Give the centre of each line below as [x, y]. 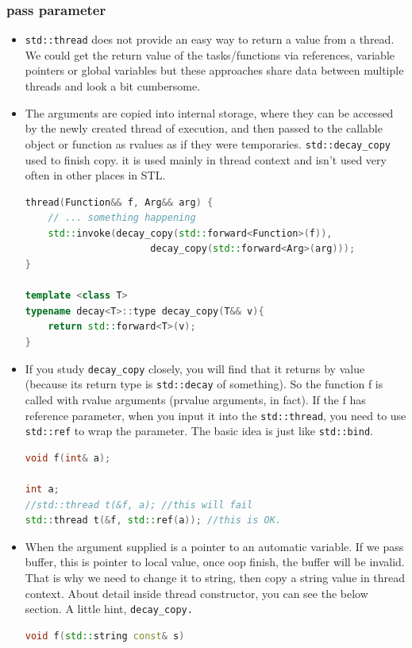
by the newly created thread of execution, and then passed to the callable [204, 128]
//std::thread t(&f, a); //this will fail [139, 505]
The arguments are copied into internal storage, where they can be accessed [209, 112]
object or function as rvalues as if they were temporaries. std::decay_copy [208, 143]
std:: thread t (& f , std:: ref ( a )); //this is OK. [153, 521]
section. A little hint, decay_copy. [109, 609]
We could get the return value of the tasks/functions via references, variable [210, 54]
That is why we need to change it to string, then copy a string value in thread [215, 577]
